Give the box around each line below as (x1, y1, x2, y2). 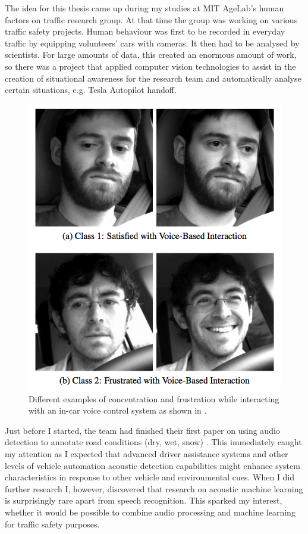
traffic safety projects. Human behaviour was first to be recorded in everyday (5, 25, 285, 38)
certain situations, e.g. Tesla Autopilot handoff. (5, 83, 177, 96)
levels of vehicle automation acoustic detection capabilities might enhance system (5, 459, 300, 471)
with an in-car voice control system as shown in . (29, 404, 207, 417)
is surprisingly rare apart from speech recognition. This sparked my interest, (5, 494, 282, 507)
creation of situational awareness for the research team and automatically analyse (5, 72, 301, 84)
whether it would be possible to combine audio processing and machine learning (5, 506, 296, 519)
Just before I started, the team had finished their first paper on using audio (5, 424, 280, 436)
